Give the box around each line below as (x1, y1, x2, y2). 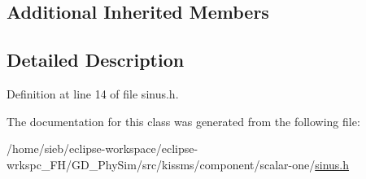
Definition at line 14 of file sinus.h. (7, 85, 179, 102)
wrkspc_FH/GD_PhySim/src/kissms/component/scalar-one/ (7, 155, 316, 172)
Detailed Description (7, 47, 185, 72)
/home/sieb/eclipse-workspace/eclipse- (7, 140, 198, 157)
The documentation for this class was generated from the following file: (7, 112, 360, 129)
